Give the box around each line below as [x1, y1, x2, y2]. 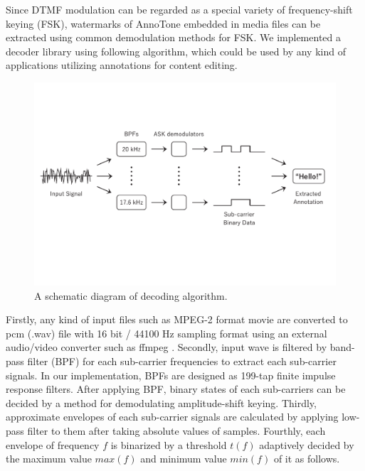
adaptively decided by [259, 437, 354, 452]
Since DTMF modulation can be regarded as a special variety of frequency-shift [6, 2, 353, 16]
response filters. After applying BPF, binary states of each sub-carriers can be [6, 381, 346, 396]
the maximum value [6, 451, 92, 466]
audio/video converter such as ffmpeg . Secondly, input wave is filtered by [6, 340, 327, 354]
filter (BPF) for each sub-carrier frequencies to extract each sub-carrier [27, 354, 337, 369]
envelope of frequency [6, 437, 100, 452]
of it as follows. [273, 451, 340, 466]
